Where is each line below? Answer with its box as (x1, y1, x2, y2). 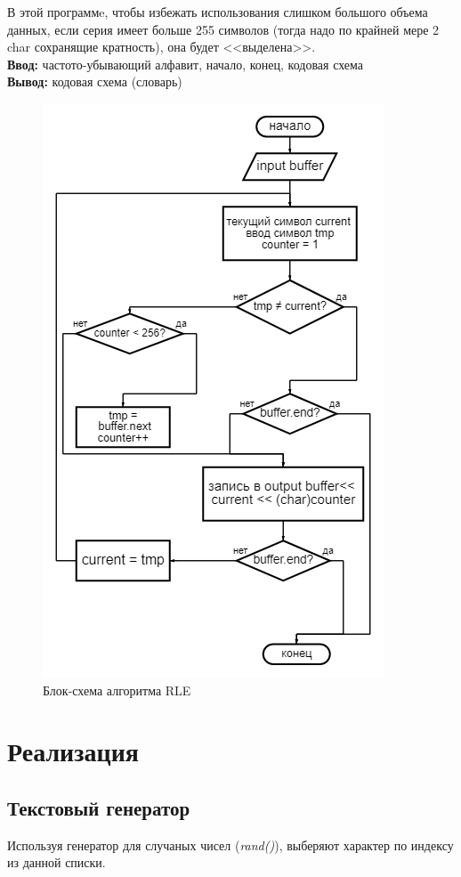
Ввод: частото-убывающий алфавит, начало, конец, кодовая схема (7, 54, 364, 73)
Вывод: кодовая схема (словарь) (7, 72, 182, 91)
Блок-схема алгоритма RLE (43, 680, 191, 699)
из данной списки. (7, 853, 106, 872)
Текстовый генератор (7, 793, 190, 821)
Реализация (7, 733, 139, 769)
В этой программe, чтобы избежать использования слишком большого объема (7, 3, 428, 20)
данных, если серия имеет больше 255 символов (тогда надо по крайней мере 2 (7, 20, 440, 38)
